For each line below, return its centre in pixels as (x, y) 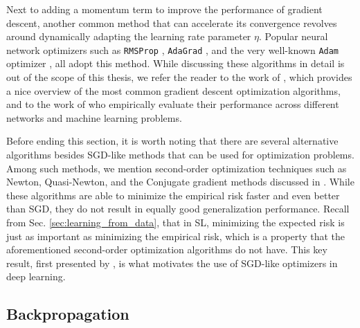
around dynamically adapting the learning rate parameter (129, 36)
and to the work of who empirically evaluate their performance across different (173, 104)
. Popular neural (294, 36)
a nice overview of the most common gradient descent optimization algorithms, (173, 90)
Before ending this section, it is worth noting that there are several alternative (172, 141)
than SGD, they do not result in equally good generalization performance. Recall (178, 209)
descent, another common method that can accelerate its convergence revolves (172, 22)
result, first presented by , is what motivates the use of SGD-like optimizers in (172, 263)
